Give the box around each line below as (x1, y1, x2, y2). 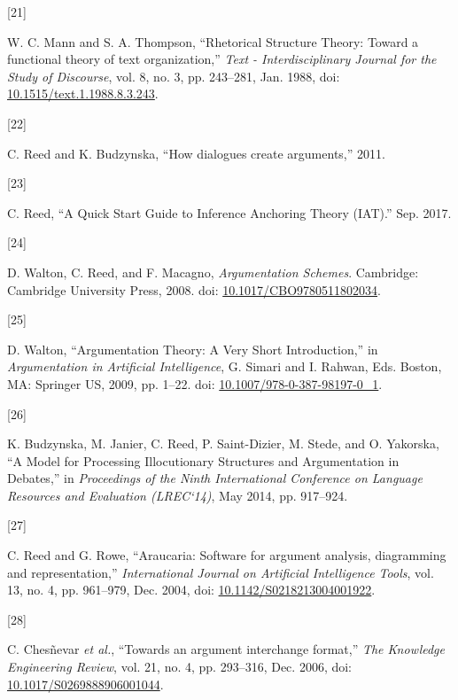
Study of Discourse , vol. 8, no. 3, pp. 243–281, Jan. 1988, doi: (7, 66, 340, 85)
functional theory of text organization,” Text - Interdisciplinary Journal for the (7, 50, 437, 68)
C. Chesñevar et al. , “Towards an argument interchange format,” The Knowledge (7, 640, 445, 658)
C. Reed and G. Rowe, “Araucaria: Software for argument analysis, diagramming (7, 546, 446, 564)
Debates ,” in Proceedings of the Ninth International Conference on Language (7, 469, 423, 487)
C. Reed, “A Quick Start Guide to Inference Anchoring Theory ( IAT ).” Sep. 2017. (7, 203, 452, 222)
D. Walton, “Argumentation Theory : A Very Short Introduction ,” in (7, 339, 378, 358)
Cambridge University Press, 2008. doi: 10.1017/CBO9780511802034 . (7, 280, 381, 299)
